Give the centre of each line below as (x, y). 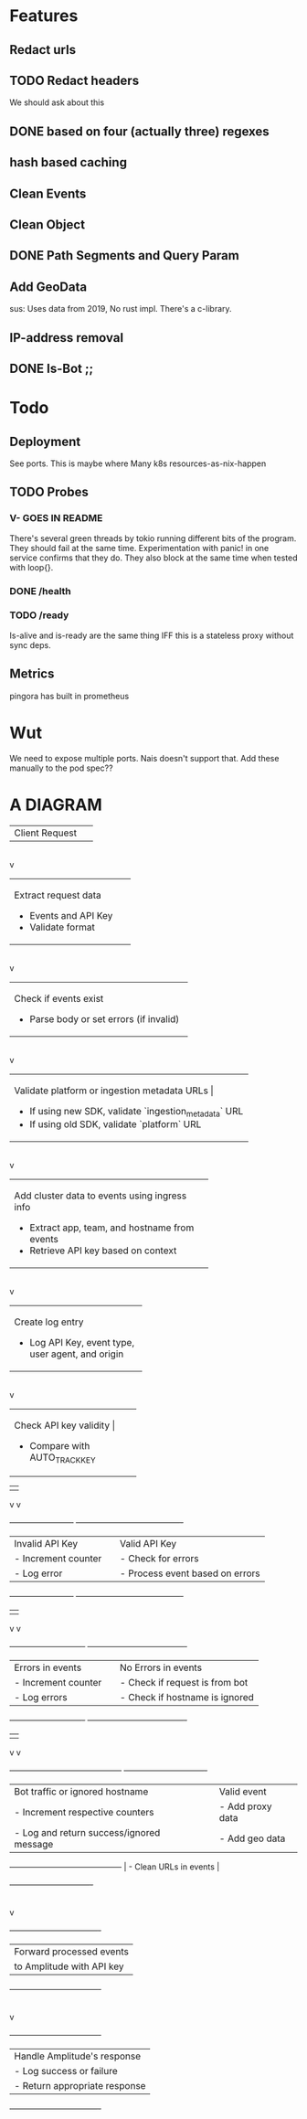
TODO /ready (39, 615)
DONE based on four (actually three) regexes (139, 131)
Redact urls (42, 50)
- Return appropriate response (80, 2085)
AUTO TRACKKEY (63, 1458)
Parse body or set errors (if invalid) (105, 1018)
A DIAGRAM (56, 804)
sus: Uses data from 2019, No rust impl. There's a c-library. (121, 309)
